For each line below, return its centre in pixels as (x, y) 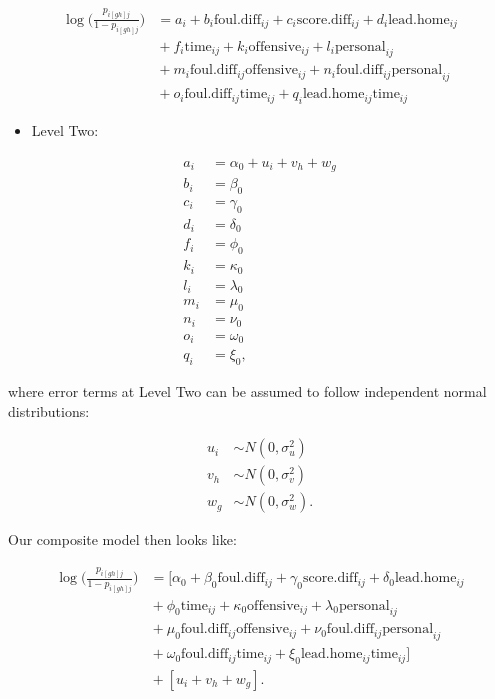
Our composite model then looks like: (122, 539)
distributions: (49, 410)
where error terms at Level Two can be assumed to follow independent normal (247, 391)
